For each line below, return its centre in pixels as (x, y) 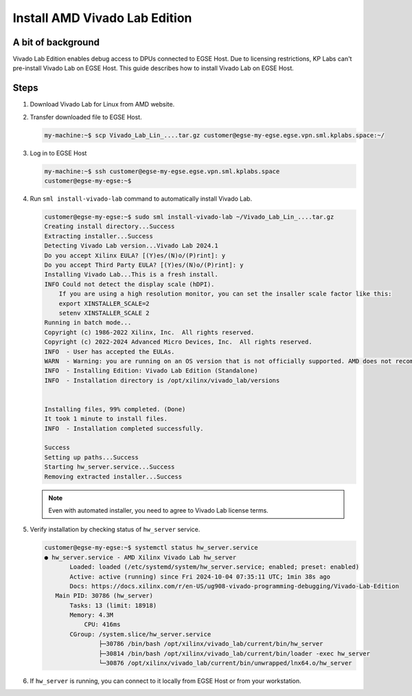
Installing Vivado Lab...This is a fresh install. (131, 274)
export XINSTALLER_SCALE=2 (104, 303)
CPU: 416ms (102, 625)
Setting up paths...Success (91, 457)
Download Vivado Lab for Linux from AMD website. (102, 104)
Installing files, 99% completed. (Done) (115, 409)
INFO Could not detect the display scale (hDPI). (129, 284)
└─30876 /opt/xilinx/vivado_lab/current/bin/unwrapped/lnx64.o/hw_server (226, 663)
